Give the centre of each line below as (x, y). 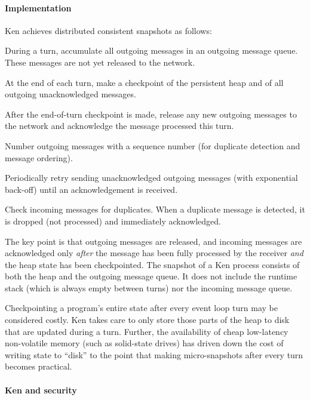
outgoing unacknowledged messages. (70, 94)
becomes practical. (39, 366)
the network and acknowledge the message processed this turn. (119, 126)
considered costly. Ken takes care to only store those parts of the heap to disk (147, 320)
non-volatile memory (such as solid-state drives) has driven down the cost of (144, 343)
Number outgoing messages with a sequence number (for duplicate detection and (153, 145)
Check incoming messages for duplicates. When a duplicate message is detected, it (155, 209)
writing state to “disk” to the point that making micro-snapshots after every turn (154, 354)
